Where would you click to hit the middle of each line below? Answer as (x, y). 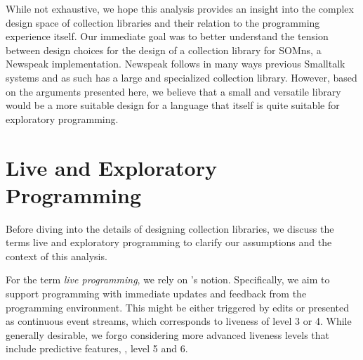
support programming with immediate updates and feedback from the (156, 294)
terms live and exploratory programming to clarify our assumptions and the (169, 242)
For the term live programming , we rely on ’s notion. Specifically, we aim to (168, 279)
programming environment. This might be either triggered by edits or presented (177, 307)
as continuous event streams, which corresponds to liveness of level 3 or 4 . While (179, 321)
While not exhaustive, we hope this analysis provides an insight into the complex (180, 8)
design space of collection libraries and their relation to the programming (163, 22)
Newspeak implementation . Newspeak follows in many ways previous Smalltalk (176, 64)
